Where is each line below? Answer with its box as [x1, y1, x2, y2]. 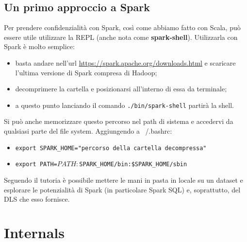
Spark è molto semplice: [4, 41, 75, 52]
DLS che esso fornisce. [4, 194, 70, 204]
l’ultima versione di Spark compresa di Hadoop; [15, 67, 157, 77]
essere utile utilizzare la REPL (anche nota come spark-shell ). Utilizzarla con [4, 32, 238, 42]
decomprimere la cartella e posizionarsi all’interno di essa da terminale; [15, 84, 227, 94]
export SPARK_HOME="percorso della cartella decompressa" [15, 144, 207, 152]
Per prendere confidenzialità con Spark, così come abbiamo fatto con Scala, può [4, 22, 241, 33]
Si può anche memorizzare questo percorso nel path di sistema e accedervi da [4, 116, 233, 126]
